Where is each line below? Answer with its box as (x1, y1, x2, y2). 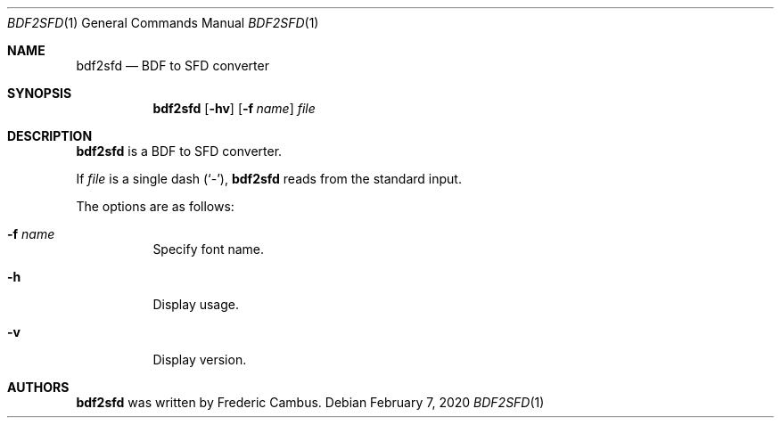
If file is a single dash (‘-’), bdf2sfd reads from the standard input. (76, 171, 462, 186)
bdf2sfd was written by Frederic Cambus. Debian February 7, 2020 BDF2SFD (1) (76, 395, 545, 410)
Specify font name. (152, 241, 265, 257)
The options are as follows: (76, 199, 234, 214)
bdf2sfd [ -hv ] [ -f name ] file (152, 101, 316, 116)
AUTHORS (7, 380, 70, 395)
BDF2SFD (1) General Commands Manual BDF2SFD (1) (7, 15, 319, 30)
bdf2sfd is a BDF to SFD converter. (76, 143, 283, 159)
